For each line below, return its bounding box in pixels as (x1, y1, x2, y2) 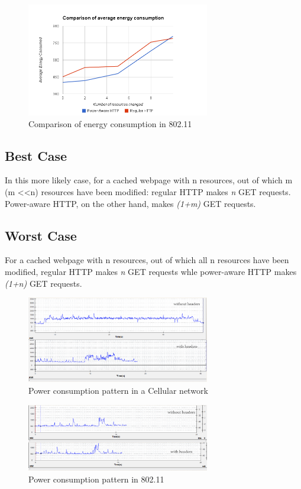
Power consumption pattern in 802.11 (28, 472, 164, 485)
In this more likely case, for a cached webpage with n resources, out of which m (5, 174, 293, 186)
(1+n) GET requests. (5, 277, 82, 289)
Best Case (5, 146, 67, 164)
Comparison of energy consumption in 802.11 (28, 117, 192, 129)
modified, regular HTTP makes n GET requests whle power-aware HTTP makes (5, 265, 297, 277)
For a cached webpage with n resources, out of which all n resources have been (5, 254, 289, 266)
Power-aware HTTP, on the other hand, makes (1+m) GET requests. (5, 197, 256, 209)
